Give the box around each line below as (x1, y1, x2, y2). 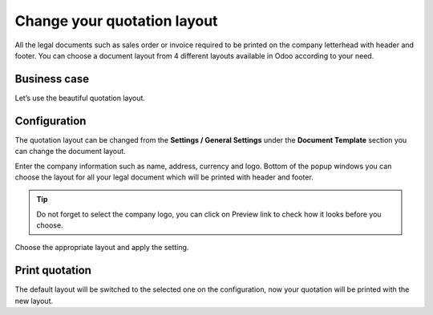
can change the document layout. (14, 147, 126, 156)
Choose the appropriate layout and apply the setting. (14, 243, 189, 252)
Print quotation (14, 264, 92, 277)
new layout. (14, 296, 54, 305)
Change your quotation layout (14, 12, 218, 30)
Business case (14, 72, 90, 86)
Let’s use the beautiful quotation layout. (14, 93, 146, 103)
